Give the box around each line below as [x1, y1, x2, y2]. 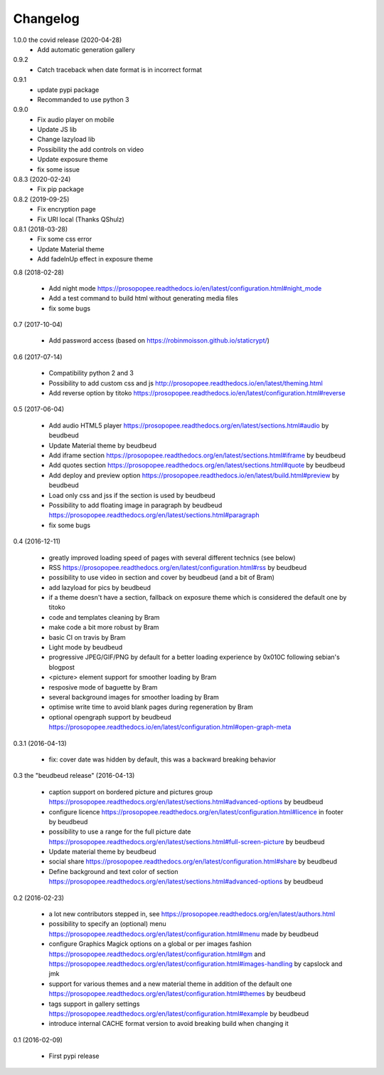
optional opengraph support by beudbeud [48, 712, 172, 721]
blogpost [48, 663, 75, 671]
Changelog [13, 11, 80, 26]
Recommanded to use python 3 [37, 95, 129, 103]
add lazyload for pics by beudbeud [48, 583, 151, 591]
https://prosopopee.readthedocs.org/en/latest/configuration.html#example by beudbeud [48, 1009, 309, 1018]
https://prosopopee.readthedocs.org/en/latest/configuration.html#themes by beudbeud [48, 990, 306, 998]
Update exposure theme [37, 155, 108, 164]
